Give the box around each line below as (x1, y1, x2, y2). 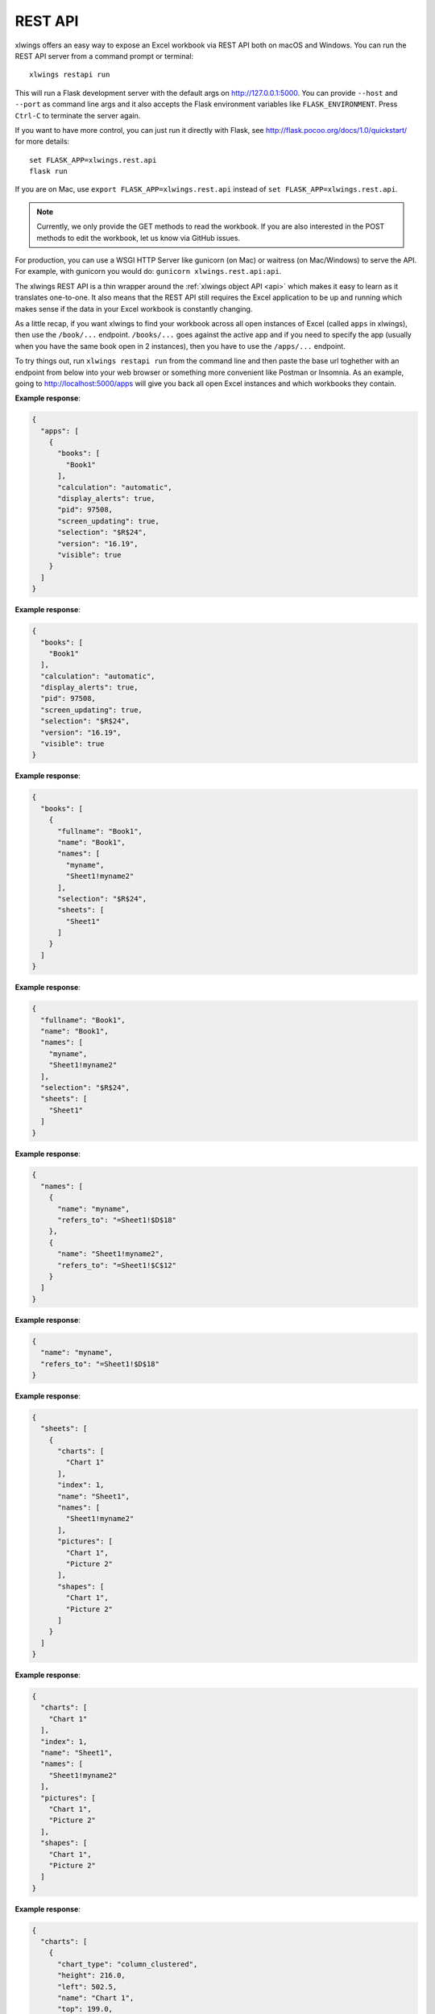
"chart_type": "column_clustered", (57, 1959, 198, 1969)
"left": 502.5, (57, 1982, 118, 1991)
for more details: (14, 137, 70, 147)
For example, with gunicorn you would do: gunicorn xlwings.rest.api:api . (14, 267, 282, 276)
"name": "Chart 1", (57, 1994, 135, 2003)
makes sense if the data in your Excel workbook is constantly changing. (14, 304, 253, 313)
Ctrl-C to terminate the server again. (14, 110, 141, 120)
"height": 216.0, (57, 1970, 126, 1980)
